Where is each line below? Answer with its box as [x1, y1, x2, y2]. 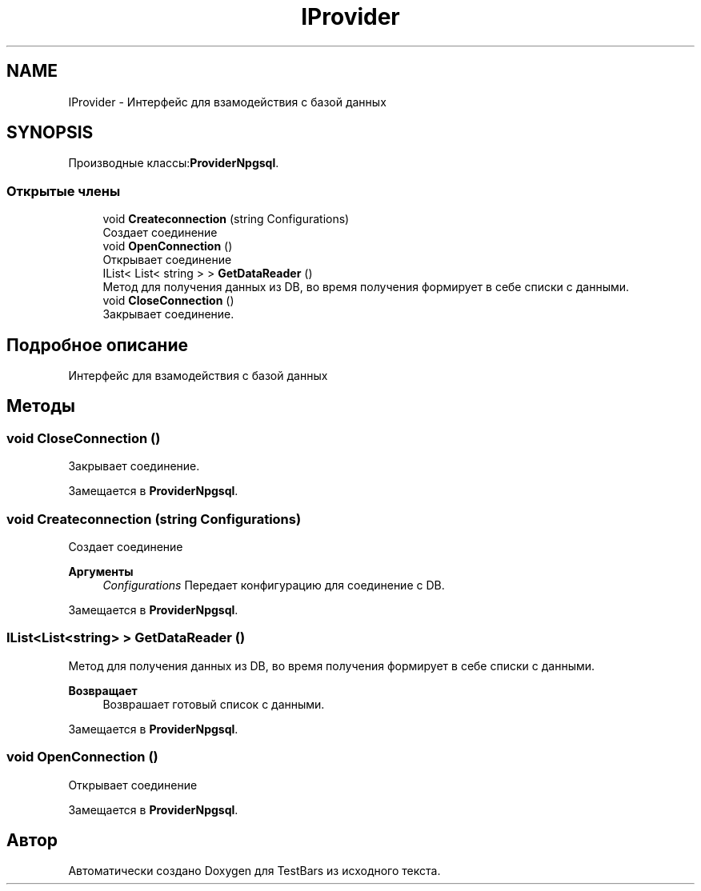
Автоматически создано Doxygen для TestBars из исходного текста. [68, 864, 441, 878]
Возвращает [68, 683, 138, 697]
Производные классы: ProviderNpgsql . [68, 156, 279, 170]
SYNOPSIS [6, 122, 94, 143]
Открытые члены [6, 182, 121, 199]
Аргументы [68, 565, 134, 578]
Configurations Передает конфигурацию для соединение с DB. [102, 578, 445, 592]
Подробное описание [6, 334, 188, 355]
